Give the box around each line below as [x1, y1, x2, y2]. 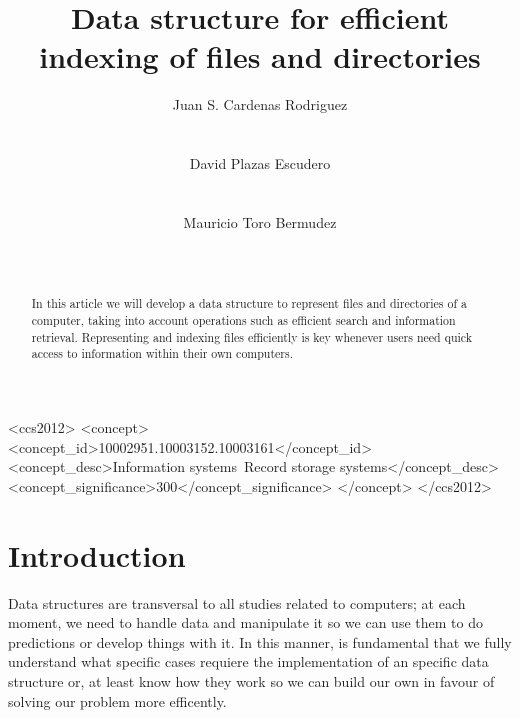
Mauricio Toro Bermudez [183, 211, 337, 232]
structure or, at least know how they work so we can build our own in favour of [8, 670, 495, 691]
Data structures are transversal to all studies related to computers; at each [8, 592, 466, 613]
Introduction [8, 534, 186, 575]
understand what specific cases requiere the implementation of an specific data [8, 651, 489, 672]
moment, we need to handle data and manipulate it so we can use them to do [8, 612, 483, 633]
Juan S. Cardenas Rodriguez [172, 94, 348, 115]
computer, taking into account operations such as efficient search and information [31, 312, 456, 329]
